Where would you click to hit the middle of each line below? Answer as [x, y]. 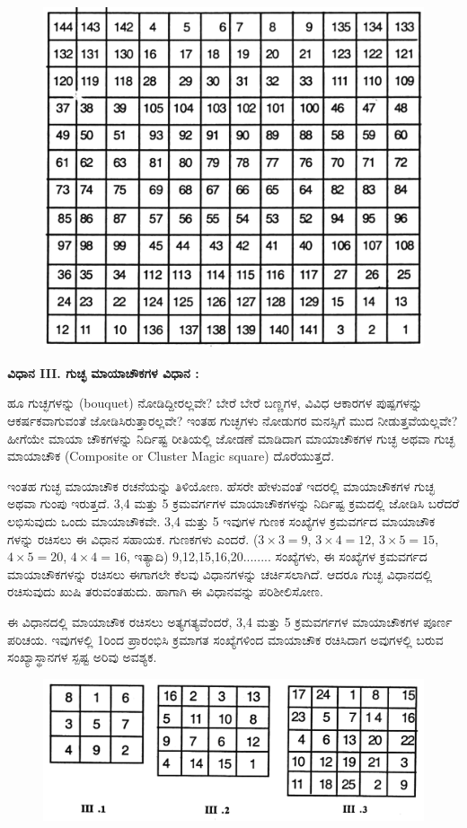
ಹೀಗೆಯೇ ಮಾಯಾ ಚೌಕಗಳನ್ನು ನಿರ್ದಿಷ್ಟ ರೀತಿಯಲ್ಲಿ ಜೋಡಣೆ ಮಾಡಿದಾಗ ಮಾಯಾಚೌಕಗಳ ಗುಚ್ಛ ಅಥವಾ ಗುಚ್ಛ [231, 438]
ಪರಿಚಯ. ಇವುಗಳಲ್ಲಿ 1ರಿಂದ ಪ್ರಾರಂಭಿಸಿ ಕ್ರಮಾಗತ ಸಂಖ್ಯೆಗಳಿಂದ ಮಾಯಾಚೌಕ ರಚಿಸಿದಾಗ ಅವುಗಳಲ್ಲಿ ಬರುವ [225, 639]
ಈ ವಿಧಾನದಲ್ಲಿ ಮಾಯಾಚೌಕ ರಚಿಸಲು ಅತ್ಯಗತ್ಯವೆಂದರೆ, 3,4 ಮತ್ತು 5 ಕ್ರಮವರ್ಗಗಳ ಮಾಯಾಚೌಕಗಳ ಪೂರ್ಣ [230, 621]
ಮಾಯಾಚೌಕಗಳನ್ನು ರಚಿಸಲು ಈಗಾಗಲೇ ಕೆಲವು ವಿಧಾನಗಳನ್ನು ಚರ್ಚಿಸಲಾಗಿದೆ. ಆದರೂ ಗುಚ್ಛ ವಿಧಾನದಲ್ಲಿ [220, 573]
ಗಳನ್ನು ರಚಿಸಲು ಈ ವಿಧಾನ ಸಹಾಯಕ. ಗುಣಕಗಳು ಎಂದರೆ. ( [133, 538]
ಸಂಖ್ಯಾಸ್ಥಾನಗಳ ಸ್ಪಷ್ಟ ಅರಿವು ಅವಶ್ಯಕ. [82, 657]
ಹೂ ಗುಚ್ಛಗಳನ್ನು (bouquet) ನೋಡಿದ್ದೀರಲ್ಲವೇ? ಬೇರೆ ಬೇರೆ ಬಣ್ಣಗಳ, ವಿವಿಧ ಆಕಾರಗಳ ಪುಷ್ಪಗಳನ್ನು [215, 403]
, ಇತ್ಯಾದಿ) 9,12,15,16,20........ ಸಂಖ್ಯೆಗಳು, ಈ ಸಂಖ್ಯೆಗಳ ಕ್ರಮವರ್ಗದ [277, 556]
